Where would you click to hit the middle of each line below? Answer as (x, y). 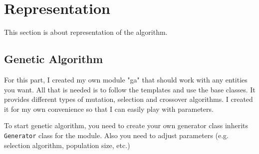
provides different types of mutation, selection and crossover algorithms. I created (129, 99)
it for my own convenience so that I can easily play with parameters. (109, 109)
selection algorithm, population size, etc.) (67, 145)
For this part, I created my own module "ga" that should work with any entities (126, 79)
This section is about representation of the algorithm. (86, 32)
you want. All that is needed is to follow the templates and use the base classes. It (130, 89)
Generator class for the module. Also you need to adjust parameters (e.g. (116, 135)
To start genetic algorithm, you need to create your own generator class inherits (126, 125)
